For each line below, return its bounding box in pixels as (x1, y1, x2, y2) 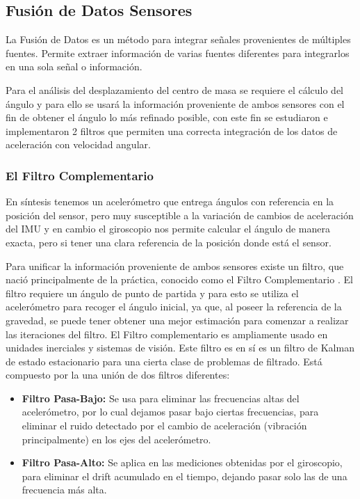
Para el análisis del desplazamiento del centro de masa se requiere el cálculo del (6, 82, 343, 97)
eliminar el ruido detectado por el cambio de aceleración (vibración (22, 418, 307, 433)
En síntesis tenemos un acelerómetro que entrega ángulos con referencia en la (6, 194, 334, 209)
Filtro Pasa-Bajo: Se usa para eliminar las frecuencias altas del (22, 390, 300, 405)
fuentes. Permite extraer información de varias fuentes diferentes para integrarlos (6, 45, 350, 60)
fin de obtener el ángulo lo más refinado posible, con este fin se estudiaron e (6, 110, 328, 125)
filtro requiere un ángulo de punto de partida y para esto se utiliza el (6, 285, 299, 300)
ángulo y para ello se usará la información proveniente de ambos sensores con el (6, 96, 345, 111)
